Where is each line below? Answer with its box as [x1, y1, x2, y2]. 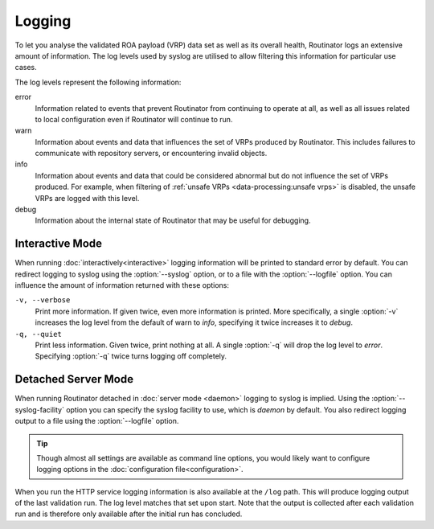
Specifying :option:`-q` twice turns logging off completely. [35, 351, 227, 361]
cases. [14, 63, 37, 72]
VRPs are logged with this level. [35, 193, 140, 203]
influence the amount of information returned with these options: [14, 281, 229, 290]
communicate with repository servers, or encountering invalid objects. [35, 149, 268, 158]
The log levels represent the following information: [14, 77, 182, 87]
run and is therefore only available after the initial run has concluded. [14, 509, 243, 519]
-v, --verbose [14, 296, 71, 305]
